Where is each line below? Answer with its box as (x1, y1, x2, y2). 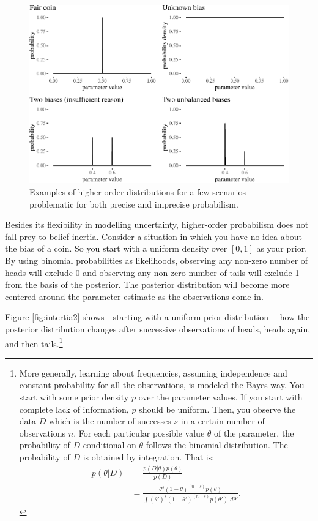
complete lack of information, (19, 402, 129, 415)
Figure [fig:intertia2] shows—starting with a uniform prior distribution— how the (5, 310, 310, 323)
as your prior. (256, 242, 308, 255)
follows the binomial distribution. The (146, 438, 288, 451)
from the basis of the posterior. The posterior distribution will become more (5, 278, 290, 291)
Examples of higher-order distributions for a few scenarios (29, 186, 246, 198)
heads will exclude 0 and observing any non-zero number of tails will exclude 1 (5, 266, 300, 279)
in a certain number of (180, 414, 265, 427)
